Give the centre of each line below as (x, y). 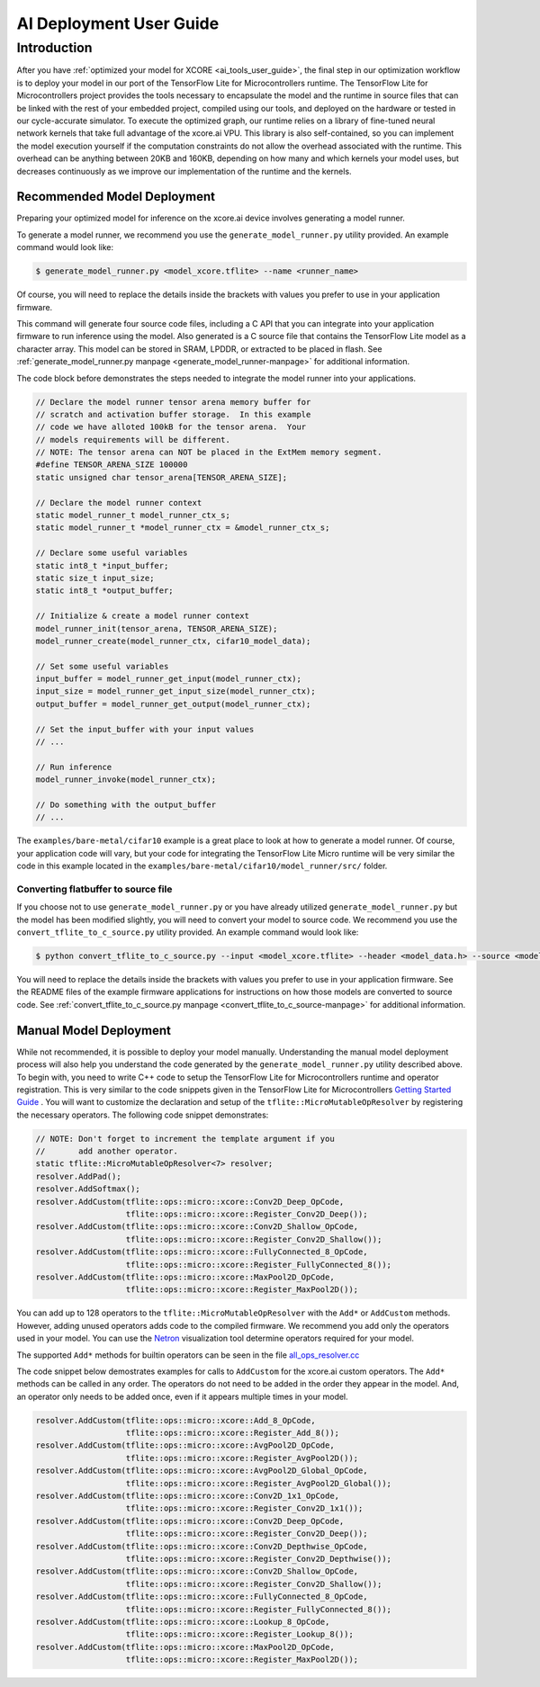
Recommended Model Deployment (116, 197)
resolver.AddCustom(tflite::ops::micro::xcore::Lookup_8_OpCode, (183, 1621)
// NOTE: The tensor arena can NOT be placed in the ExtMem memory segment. (209, 453)
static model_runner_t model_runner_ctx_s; (133, 516)
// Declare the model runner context (119, 503)
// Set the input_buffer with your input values (145, 729)
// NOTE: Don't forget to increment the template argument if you (185, 1139)
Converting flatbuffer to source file (94, 889)
